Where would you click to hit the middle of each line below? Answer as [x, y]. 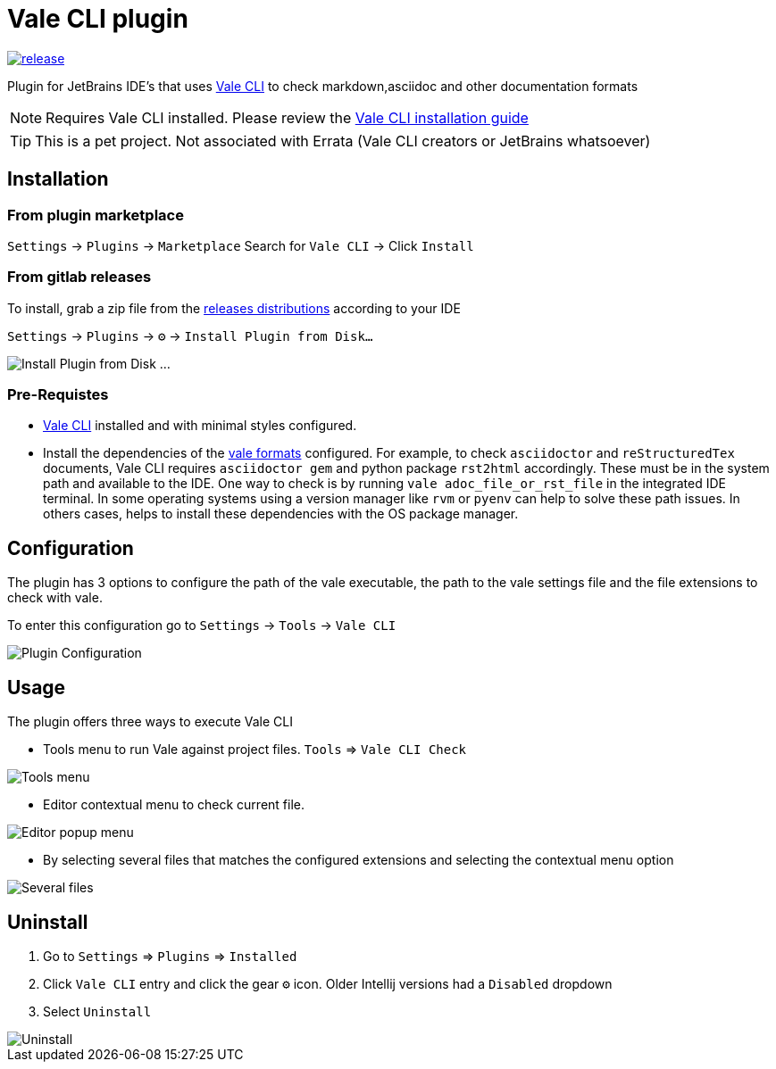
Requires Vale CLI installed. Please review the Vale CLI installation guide [287, 117]
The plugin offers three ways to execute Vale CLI [150, 722]
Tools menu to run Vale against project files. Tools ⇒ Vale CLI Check [255, 750]
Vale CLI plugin [98, 19]
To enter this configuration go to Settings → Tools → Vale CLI [202, 626]
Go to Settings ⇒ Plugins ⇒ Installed [170, 956]
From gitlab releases [79, 277]
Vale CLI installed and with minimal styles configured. [200, 426]
